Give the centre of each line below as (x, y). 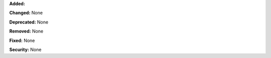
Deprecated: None (29, 22)
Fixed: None (22, 40)
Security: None (25, 49)
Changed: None (26, 13)
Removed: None (26, 31)
